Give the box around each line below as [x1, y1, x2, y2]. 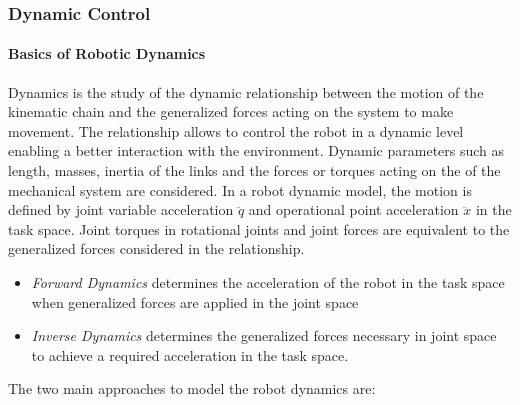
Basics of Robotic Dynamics [8, 43, 206, 64]
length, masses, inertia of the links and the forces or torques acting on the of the [8, 160, 501, 181]
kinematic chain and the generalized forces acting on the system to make [8, 101, 454, 122]
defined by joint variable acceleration [8, 199, 234, 220]
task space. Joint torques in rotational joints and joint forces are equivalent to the [8, 218, 510, 239]
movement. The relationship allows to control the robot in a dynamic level [8, 120, 464, 141]
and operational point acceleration [248, 199, 459, 220]
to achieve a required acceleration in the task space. [31, 344, 349, 365]
